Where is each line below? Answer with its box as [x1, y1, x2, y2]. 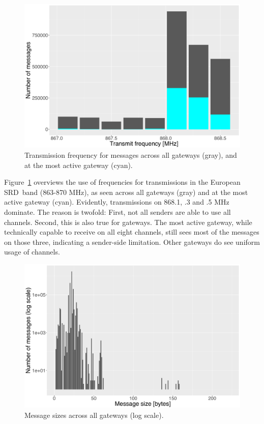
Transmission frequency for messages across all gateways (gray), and [24, 149, 237, 160]
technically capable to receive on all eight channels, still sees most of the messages [4, 227, 259, 237]
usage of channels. [4, 246, 60, 257]
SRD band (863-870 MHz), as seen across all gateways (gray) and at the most [4, 186, 248, 197]
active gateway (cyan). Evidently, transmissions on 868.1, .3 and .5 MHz [4, 196, 229, 207]
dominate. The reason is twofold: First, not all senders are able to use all [4, 206, 231, 217]
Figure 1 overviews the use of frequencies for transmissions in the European [4, 177, 241, 187]
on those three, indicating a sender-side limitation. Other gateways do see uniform [4, 236, 260, 247]
